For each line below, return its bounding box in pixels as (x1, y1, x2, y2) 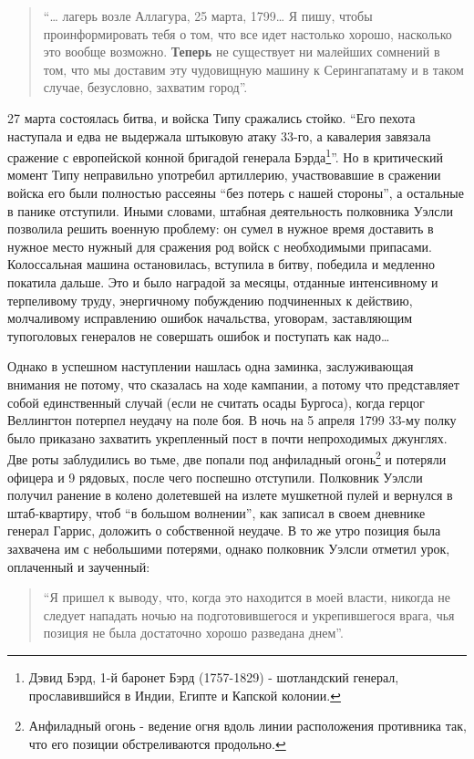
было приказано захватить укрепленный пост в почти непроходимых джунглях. (7, 428, 448, 447)
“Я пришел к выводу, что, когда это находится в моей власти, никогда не (43, 587, 451, 607)
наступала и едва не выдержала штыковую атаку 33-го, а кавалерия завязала (7, 126, 431, 145)
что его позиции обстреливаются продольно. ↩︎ (28, 733, 286, 753)
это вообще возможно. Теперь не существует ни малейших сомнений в (43, 42, 440, 61)
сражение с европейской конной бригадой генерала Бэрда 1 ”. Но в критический (7, 145, 443, 166)
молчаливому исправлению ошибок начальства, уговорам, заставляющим (7, 308, 413, 328)
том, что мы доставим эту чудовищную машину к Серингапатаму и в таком (43, 59, 464, 78)
